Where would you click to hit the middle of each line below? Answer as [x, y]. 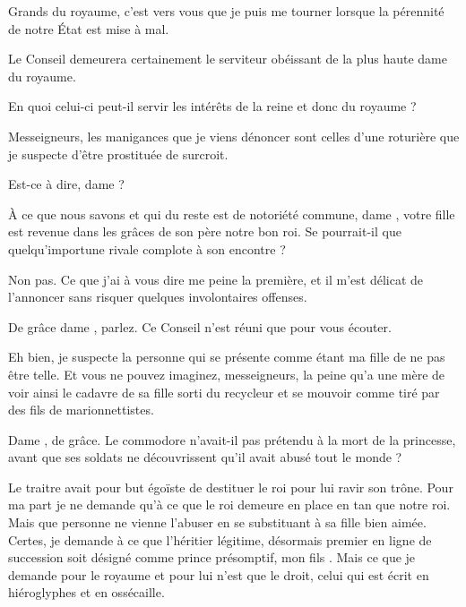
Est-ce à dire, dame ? [66, 184]
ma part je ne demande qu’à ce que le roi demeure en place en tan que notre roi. [229, 504]
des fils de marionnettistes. [81, 410]
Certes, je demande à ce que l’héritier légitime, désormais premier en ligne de [220, 539]
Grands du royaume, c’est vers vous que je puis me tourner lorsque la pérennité [226, 11]
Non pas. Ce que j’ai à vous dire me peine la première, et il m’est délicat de [216, 279]
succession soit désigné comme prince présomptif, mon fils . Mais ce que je [212, 557]
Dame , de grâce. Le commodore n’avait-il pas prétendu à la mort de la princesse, [232, 439]
